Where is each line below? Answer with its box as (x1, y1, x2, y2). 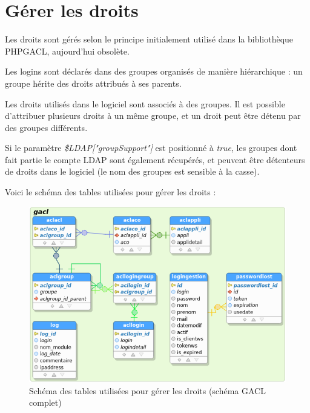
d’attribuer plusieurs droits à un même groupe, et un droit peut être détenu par (5, 109, 301, 122)
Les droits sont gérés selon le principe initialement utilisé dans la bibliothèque (5, 33, 294, 45)
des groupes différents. (5, 121, 88, 133)
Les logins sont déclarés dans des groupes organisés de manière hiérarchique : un (5, 65, 303, 78)
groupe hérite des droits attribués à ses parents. (5, 76, 182, 89)
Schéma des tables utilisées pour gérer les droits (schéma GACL (29, 384, 266, 397)
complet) (29, 396, 62, 409)
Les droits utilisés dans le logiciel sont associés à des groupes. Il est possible (5, 97, 285, 110)
